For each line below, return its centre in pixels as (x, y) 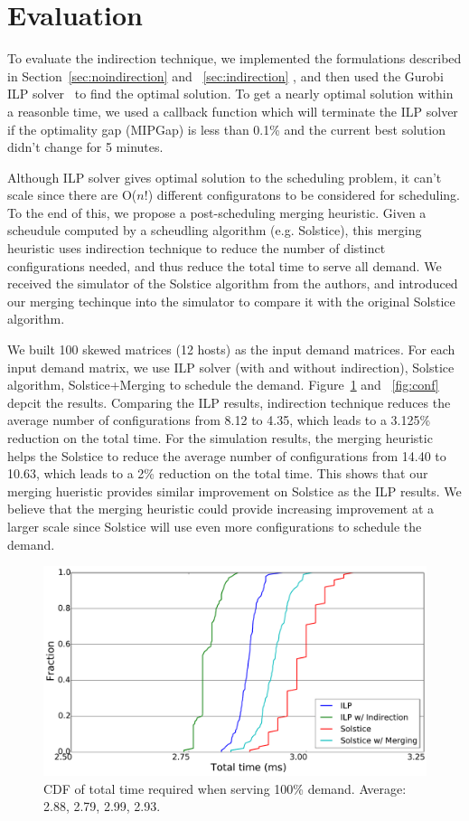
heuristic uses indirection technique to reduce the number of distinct (197, 248)
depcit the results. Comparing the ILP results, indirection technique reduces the (229, 402)
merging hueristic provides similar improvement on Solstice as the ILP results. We (234, 491)
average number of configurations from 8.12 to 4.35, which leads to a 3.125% (219, 420)
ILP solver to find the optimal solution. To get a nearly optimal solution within (230, 94)
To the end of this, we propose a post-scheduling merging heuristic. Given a (217, 212)
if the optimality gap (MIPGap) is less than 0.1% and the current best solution (226, 129)
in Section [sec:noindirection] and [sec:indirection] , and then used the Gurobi (225, 75)
